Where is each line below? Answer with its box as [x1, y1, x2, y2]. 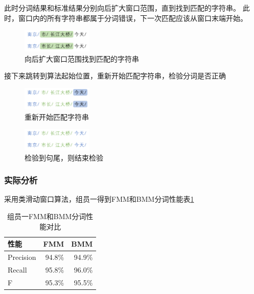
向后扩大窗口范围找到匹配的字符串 [25, 53, 139, 64]
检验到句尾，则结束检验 [25, 152, 103, 163]
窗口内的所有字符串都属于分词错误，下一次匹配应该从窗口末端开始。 [18, 12, 247, 23]
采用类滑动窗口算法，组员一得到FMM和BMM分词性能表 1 [4, 194, 194, 204]
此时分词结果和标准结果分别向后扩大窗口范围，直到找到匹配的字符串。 [4, 3, 240, 13]
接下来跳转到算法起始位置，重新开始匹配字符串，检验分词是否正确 [4, 70, 226, 81]
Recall [8, 264, 27, 275]
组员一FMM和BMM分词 [7, 211, 86, 222]
